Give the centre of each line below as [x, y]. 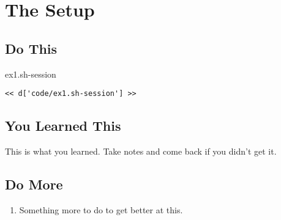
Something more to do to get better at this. [101, 209]
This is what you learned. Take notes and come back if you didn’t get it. [141, 151]
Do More [34, 184]
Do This [31, 48]
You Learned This [63, 126]
